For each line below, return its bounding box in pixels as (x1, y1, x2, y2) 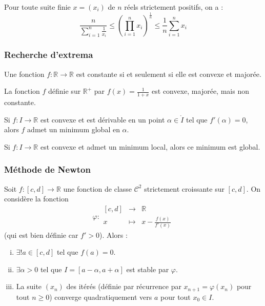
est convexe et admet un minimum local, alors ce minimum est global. (40, 141, 260, 152)
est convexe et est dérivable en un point (40, 114, 165, 125)
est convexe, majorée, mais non (152, 86, 249, 96)
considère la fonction (4, 193, 69, 204)
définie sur (48, 86, 81, 96)
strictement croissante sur (144, 183, 225, 194)
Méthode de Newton (4, 163, 91, 176)
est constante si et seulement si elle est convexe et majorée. (76, 68, 261, 79)
